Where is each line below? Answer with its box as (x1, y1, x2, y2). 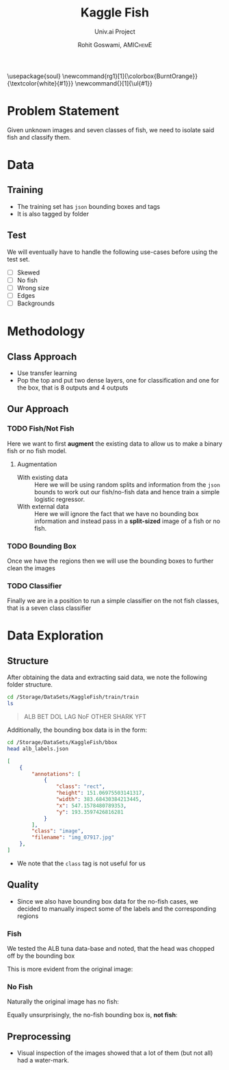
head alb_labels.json (7, 745, 69, 752)
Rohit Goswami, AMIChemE (77, 40, 152, 49)
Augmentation (16, 460, 57, 468)
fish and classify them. (7, 133, 71, 141)
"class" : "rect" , (55, 783, 106, 790)
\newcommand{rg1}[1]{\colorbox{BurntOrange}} (62, 72, 198, 80)
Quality (7, 879, 39, 891)
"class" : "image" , (31, 828, 84, 835)
